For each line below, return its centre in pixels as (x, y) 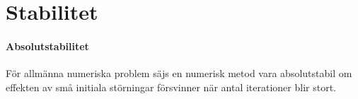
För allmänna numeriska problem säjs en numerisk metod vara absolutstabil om (179, 73)
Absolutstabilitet (47, 46)
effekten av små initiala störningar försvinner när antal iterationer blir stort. (171, 87)
